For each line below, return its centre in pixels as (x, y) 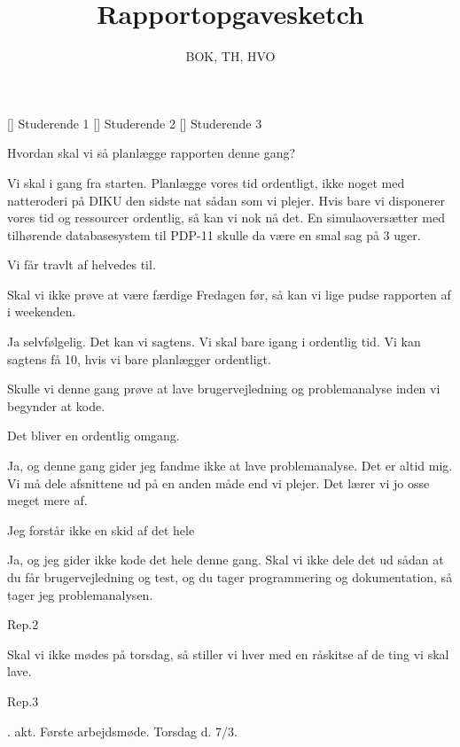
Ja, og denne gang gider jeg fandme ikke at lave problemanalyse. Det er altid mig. (230, 466)
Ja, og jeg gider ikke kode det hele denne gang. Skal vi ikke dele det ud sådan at (226, 560)
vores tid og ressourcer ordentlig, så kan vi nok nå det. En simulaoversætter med (226, 218)
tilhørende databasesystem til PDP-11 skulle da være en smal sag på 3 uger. (214, 234)
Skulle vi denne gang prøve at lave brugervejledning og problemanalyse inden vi (224, 389)
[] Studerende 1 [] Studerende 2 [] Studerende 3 (135, 123)
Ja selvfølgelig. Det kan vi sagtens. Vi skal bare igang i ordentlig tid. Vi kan (214, 342)
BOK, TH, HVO (230, 56)
